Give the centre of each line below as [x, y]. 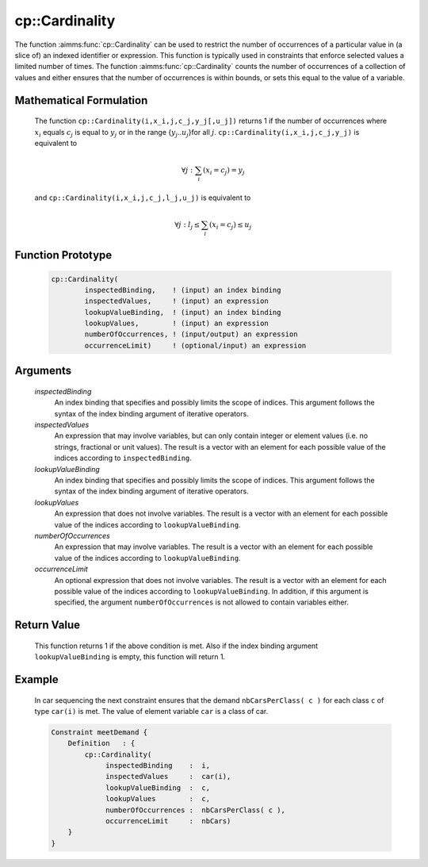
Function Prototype [63, 255]
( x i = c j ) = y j [224, 171]
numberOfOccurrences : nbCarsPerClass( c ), [195, 810]
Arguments [43, 371]
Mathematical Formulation [81, 100]
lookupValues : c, [158, 799]
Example [36, 679]
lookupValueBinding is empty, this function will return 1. [130, 657]
